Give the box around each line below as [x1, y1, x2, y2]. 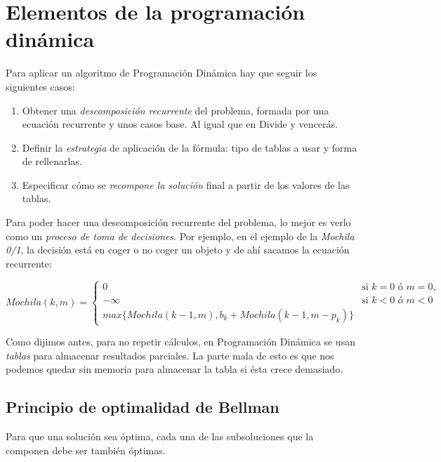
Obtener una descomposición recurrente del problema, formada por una [22, 103, 329, 117]
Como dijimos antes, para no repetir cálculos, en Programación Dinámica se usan [6, 334, 355, 349]
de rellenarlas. [22, 154, 82, 169]
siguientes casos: [6, 79, 75, 93]
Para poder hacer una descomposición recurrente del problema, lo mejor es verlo [6, 215, 351, 230]
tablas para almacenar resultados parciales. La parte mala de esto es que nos [6, 348, 334, 362]
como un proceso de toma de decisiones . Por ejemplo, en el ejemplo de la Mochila [6, 228, 355, 243]
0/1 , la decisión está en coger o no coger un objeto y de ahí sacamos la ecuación [6, 242, 350, 257]
